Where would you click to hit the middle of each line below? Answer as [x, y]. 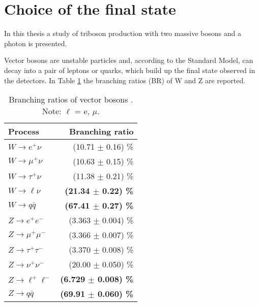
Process [24, 131]
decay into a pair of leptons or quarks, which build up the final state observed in [130, 70]
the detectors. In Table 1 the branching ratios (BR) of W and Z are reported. [125, 80]
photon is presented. [36, 43]
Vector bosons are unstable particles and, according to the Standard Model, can [129, 60]
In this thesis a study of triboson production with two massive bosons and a [123, 33]
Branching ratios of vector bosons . [71, 99]
